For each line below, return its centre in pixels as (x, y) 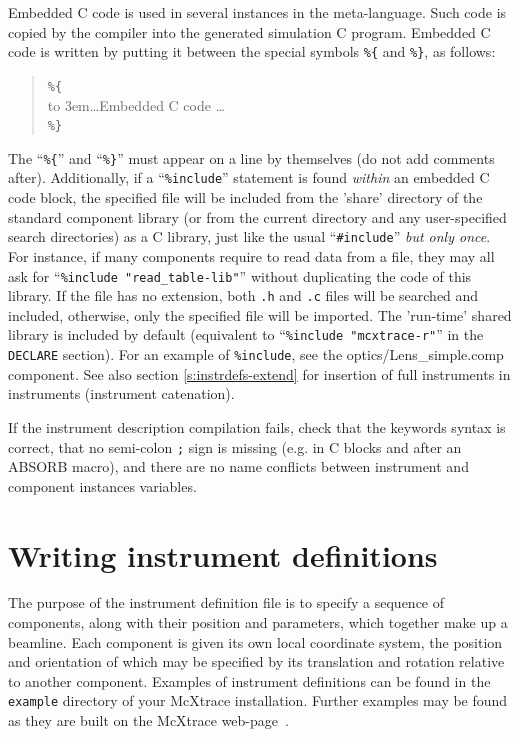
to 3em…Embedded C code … (136, 104)
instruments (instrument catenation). (121, 393)
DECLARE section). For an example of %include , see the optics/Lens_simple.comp (256, 354)
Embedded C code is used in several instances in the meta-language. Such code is (257, 12)
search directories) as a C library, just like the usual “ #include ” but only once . (249, 236)
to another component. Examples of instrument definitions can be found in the (249, 680)
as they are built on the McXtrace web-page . (148, 720)
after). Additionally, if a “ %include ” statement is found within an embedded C (249, 177)
